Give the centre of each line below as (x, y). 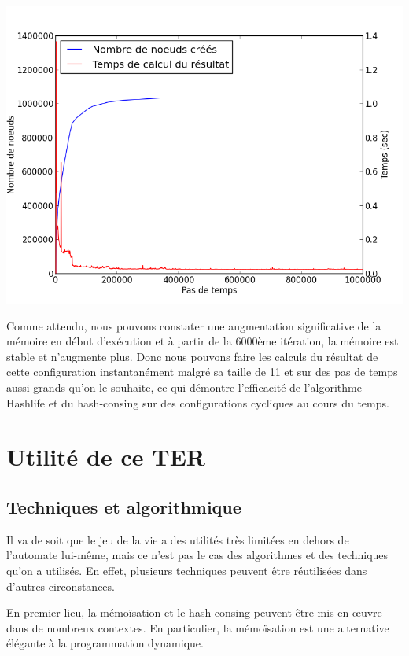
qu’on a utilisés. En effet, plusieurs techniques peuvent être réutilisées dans (187, 570)
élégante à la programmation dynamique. (105, 643)
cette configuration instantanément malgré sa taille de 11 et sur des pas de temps (202, 372)
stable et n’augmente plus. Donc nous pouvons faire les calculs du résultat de (192, 356)
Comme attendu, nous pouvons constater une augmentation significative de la (194, 325)
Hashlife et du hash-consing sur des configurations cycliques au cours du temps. (198, 402)
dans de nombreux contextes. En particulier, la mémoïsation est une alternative (198, 627)
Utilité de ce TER (106, 457)
